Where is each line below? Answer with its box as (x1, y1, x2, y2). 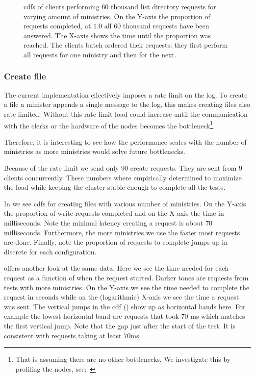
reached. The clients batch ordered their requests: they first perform (24, 40, 228, 50)
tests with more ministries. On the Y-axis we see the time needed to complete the (4, 282, 250, 292)
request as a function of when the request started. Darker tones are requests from (4, 272, 249, 282)
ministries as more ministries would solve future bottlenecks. (4, 146, 185, 156)
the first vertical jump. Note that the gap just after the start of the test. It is (4, 320, 235, 330)
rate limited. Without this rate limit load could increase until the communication (4, 108, 248, 119)
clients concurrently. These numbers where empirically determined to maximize (4, 172, 242, 182)
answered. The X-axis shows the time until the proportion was (24, 30, 211, 40)
